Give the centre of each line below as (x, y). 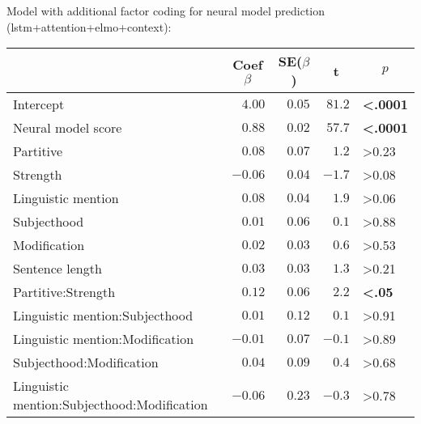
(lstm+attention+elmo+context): (89, 26)
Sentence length (57, 269)
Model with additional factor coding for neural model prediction (166, 11)
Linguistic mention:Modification (104, 339)
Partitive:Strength (64, 292)
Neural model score (68, 128)
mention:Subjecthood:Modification (111, 405)
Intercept (39, 104)
